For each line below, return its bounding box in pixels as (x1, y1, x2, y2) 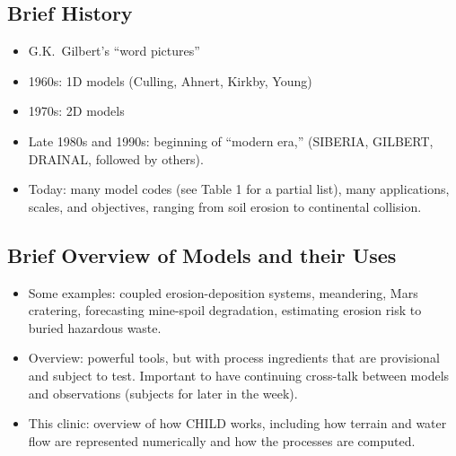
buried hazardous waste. (28, 318, 162, 337)
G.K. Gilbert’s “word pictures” (28, 41, 200, 60)
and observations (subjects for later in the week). (28, 383, 298, 402)
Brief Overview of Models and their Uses (7, 241, 397, 268)
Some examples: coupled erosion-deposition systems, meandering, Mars (28, 283, 418, 302)
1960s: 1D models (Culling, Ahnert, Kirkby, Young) (28, 71, 312, 90)
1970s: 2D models (28, 101, 125, 120)
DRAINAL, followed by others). (28, 149, 204, 168)
